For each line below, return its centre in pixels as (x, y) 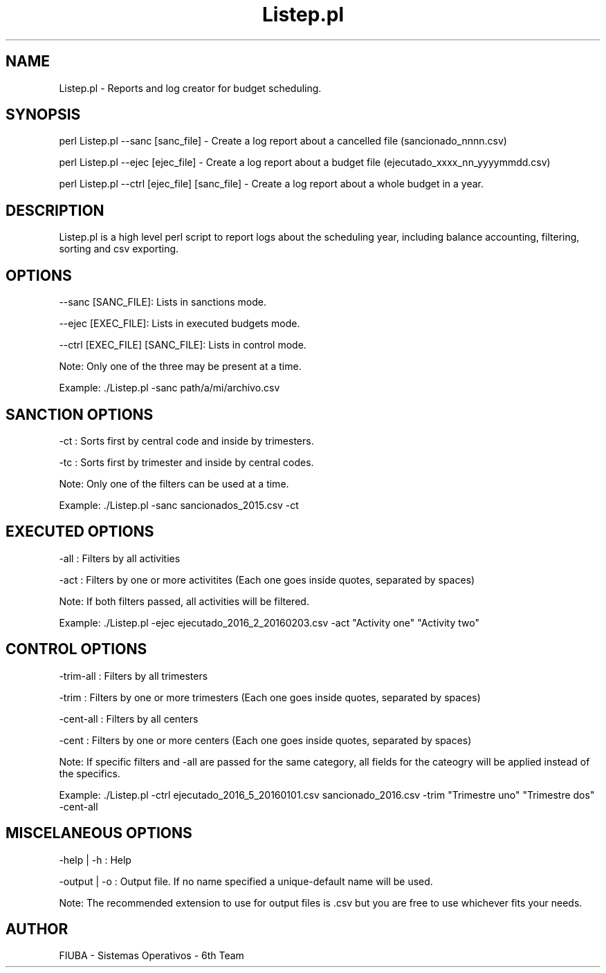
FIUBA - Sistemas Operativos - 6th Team (151, 956)
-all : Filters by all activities (120, 558)
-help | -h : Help (95, 860)
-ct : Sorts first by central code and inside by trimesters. (186, 441)
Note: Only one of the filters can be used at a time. (174, 483)
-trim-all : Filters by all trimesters (134, 676)
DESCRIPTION (55, 210)
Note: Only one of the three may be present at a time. (180, 367)
